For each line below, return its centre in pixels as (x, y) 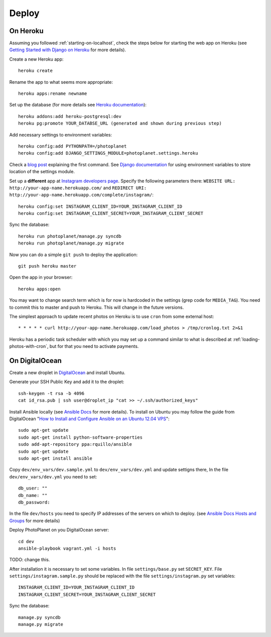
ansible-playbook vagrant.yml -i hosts (67, 548)
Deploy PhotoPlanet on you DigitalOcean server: (59, 530)
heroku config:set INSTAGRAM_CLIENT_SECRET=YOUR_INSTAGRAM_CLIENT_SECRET (111, 214)
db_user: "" (33, 488)
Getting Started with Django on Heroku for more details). (68, 50)
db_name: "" (33, 495)
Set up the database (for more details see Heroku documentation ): (78, 105)
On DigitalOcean (36, 361)
